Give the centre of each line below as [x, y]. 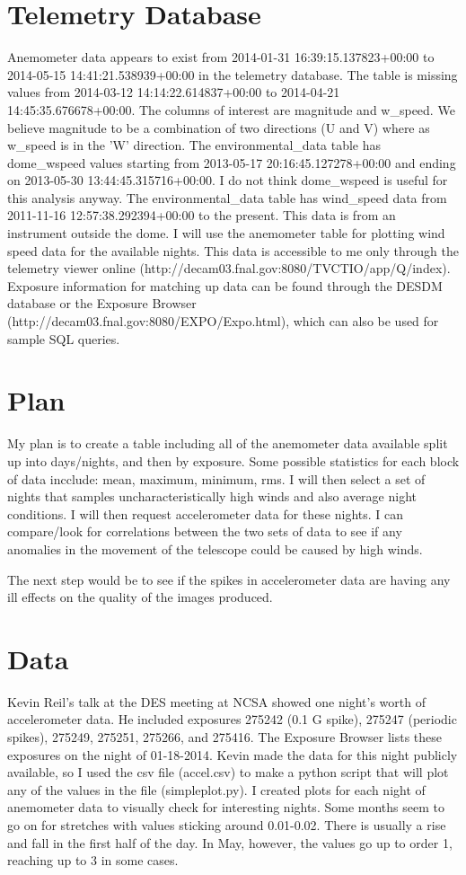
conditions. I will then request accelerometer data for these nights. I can [206, 513]
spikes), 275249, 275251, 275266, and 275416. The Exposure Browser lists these [225, 737]
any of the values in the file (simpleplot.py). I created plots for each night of [216, 789]
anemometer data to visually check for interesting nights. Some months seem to [226, 807]
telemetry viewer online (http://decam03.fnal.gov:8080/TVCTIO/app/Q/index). [229, 268]
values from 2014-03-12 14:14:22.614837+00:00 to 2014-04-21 [174, 92]
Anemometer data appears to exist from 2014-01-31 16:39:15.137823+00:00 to [221, 57]
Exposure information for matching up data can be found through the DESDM [225, 285]
